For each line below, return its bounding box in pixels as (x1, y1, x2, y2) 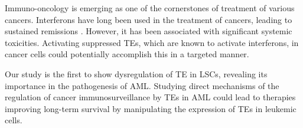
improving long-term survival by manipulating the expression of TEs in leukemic (5, 102, 297, 114)
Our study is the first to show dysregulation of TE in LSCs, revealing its (5, 67, 268, 80)
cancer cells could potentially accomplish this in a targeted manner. (5, 48, 249, 60)
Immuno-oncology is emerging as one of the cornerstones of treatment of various (5, 2, 295, 14)
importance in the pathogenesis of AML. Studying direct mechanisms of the (5, 79, 279, 91)
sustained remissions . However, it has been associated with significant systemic (5, 25, 292, 37)
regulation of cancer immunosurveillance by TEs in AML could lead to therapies (5, 91, 296, 103)
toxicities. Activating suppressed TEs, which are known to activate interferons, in (5, 36, 299, 48)
